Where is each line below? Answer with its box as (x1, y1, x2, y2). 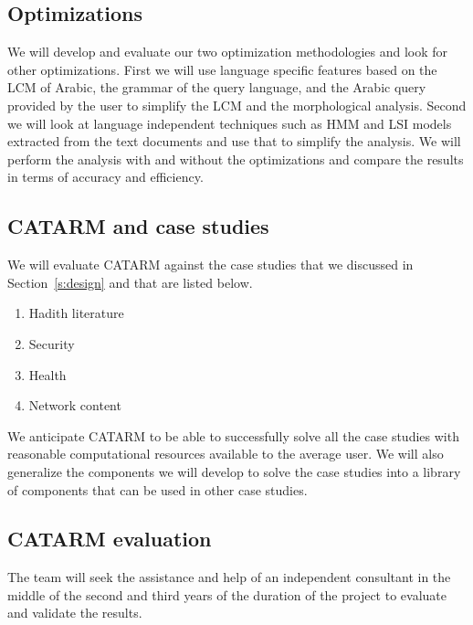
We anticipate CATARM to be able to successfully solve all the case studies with (7, 426, 459, 445)
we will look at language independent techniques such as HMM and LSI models (7, 113, 452, 132)
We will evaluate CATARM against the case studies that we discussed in (7, 255, 414, 274)
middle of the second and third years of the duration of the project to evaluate (7, 585, 447, 604)
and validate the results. (7, 603, 142, 622)
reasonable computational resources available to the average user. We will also (7, 444, 444, 463)
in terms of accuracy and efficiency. (7, 167, 204, 186)
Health (28, 365, 67, 384)
